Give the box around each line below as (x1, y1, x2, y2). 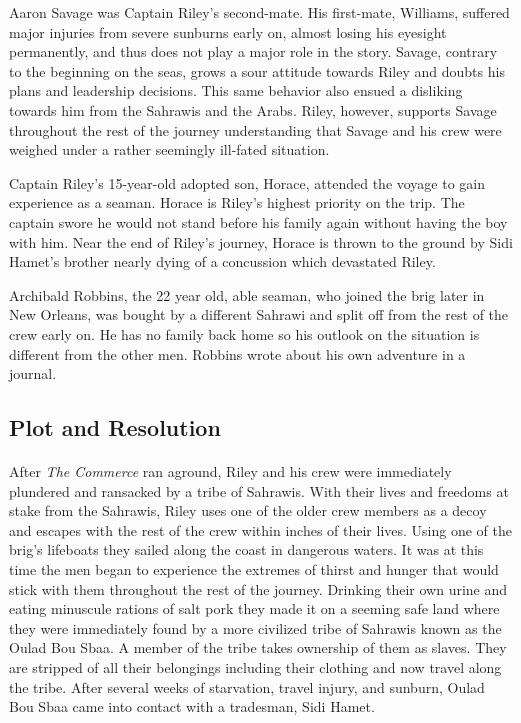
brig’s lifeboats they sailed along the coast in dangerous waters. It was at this (9, 539, 484, 560)
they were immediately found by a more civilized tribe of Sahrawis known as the (9, 617, 502, 638)
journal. (9, 363, 57, 384)
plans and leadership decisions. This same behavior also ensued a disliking (9, 80, 463, 101)
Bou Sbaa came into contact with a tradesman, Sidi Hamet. (9, 696, 375, 717)
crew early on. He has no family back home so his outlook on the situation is (9, 323, 480, 344)
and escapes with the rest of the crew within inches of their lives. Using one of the (9, 519, 512, 540)
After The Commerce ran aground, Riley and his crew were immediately (9, 461, 452, 482)
